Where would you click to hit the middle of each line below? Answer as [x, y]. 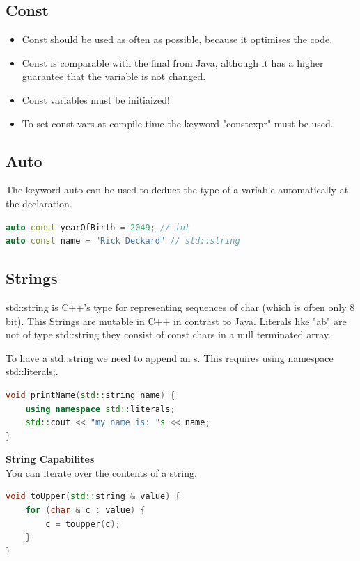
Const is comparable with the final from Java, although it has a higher [173, 62]
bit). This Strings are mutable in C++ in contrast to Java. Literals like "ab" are [176, 321]
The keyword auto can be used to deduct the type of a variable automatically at [177, 190]
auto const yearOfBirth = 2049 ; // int [98, 227]
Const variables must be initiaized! [96, 99]
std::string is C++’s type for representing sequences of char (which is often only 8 [180, 307]
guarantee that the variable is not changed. [114, 76]
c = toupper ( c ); [83, 524]
